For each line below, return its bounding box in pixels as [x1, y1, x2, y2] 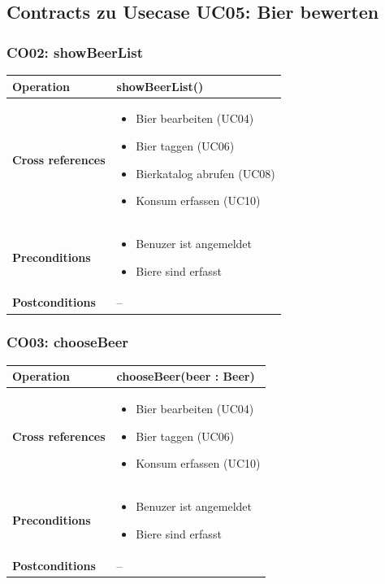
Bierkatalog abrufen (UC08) [136, 164, 275, 181]
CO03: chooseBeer [6, 332, 129, 352]
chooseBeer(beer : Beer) [116, 368, 255, 385]
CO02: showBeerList [6, 41, 144, 62]
